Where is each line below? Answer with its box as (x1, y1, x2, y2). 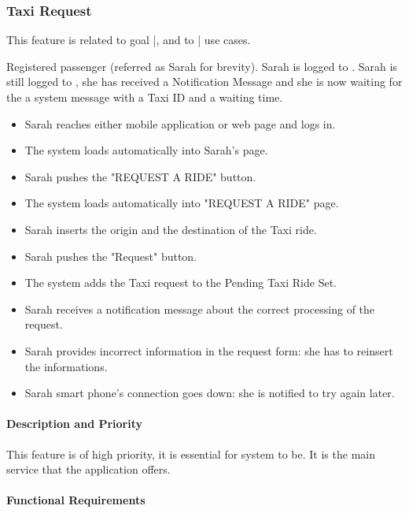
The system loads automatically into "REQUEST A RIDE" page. (24, 195, 339, 211)
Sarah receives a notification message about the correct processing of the (24, 300, 375, 317)
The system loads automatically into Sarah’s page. (24, 142, 268, 158)
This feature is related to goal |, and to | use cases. (6, 32, 251, 48)
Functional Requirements (6, 492, 146, 508)
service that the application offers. (6, 461, 171, 478)
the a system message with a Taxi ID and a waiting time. (6, 89, 283, 105)
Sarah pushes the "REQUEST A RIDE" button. (24, 168, 256, 184)
